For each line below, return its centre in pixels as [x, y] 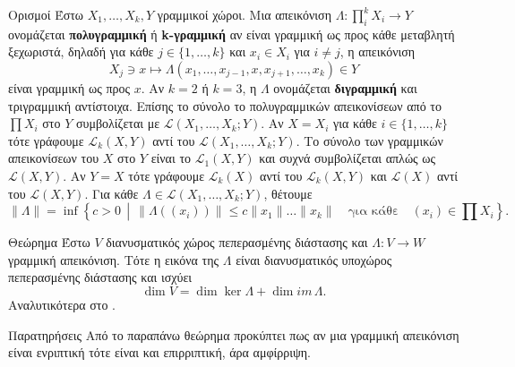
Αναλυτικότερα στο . [62, 304]
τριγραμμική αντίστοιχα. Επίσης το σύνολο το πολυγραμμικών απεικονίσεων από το [225, 105]
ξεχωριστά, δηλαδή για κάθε [81, 51]
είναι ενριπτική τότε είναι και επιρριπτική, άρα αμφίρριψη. [159, 352]
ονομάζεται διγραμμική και [345, 87]
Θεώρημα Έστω [49, 242]
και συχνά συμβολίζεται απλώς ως [348, 158]
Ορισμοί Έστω [46, 14]
